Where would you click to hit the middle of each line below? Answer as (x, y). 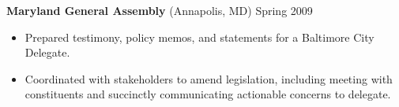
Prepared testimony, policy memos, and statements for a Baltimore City (199, 37)
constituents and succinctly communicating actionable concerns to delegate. (208, 94)
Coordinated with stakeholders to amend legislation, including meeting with (209, 78)
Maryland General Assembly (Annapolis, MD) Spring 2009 (160, 10)
